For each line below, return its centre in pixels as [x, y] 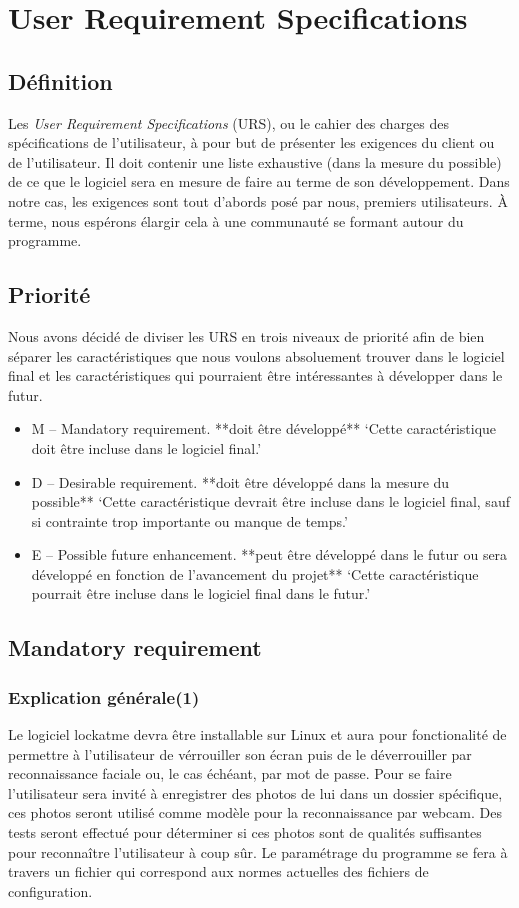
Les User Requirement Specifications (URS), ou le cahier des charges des [229, 122]
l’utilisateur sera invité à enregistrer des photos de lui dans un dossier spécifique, [255, 792]
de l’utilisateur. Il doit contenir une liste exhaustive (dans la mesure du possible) [255, 161]
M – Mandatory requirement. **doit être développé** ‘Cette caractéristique [264, 428]
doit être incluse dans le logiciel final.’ [146, 447]
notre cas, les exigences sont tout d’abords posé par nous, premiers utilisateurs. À [258, 200]
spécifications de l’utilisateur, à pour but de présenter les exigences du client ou [251, 142]
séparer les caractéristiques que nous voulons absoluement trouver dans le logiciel [256, 355]
